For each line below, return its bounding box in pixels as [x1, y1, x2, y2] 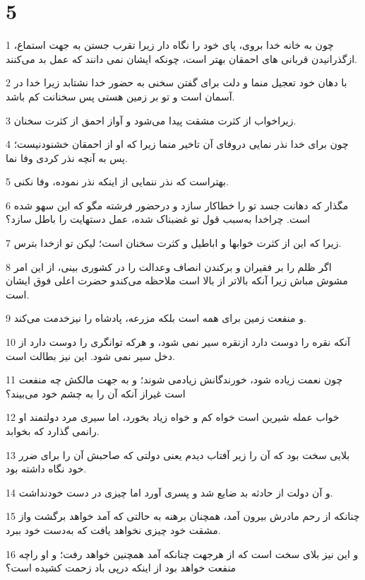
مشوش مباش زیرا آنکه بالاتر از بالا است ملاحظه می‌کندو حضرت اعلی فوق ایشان [6, 273, 348, 288]
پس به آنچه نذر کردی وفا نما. [6, 150, 128, 165]
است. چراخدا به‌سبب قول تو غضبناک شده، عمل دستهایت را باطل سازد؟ [6, 211, 311, 226]
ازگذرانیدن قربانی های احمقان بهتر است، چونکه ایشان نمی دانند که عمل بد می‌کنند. [6, 51, 357, 66]
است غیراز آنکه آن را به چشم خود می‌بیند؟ [6, 385, 186, 400]
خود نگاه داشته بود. [6, 461, 87, 476]
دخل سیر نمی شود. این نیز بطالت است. [6, 348, 175, 363]
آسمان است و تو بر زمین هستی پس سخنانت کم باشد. [6, 88, 235, 103]
